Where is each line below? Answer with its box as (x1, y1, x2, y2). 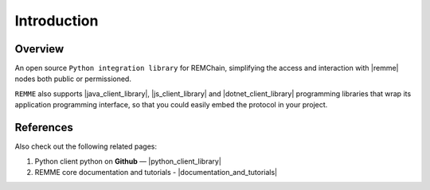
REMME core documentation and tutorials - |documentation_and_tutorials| (34, 167, 278, 176)
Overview (14, 42, 64, 56)
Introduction (14, 12, 99, 29)
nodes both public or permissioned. (14, 74, 131, 83)
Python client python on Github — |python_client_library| (34, 156, 222, 166)
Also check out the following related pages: (14, 142, 158, 151)
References (14, 121, 73, 134)
